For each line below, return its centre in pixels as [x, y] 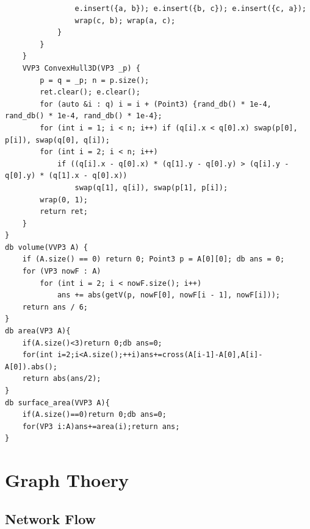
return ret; [64, 212]
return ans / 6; [55, 307]
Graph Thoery [67, 480]
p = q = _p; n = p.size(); [95, 80]
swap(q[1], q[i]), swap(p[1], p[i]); [151, 187]
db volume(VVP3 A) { [47, 247]
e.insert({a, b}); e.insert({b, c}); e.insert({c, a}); [190, 9]
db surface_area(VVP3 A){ [57, 403]
